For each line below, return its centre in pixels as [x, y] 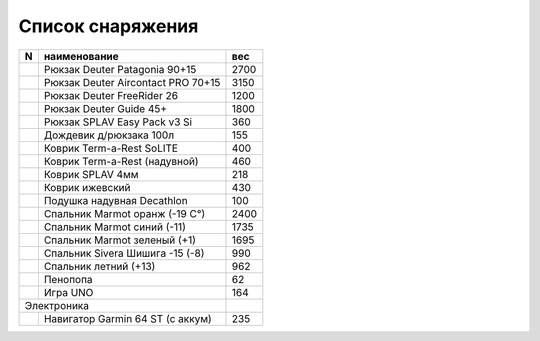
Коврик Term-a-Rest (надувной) [121, 161]
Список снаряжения [108, 26]
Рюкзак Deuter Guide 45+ [105, 108]
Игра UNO [68, 292]
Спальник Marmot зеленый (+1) [120, 240]
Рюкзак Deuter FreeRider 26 [111, 95]
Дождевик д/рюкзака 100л [109, 135]
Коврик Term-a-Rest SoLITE [111, 148]
